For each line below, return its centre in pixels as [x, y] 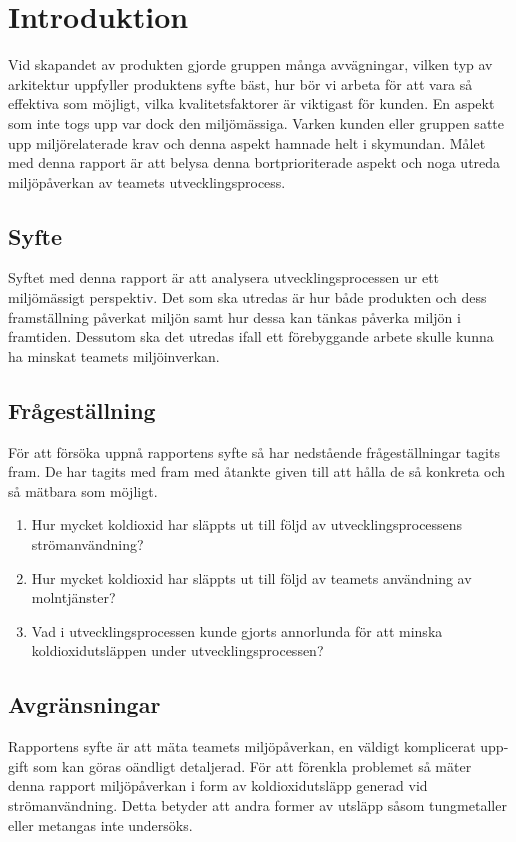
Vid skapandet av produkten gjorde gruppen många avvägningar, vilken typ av [250, 64]
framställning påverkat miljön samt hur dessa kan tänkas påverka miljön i [234, 316]
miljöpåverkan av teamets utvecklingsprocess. [147, 181]
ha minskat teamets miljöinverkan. [114, 355]
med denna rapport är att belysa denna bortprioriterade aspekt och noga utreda [254, 162]
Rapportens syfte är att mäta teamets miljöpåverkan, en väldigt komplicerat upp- [258, 746]
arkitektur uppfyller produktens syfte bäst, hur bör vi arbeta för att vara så [240, 83]
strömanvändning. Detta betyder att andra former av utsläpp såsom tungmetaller [257, 804]
